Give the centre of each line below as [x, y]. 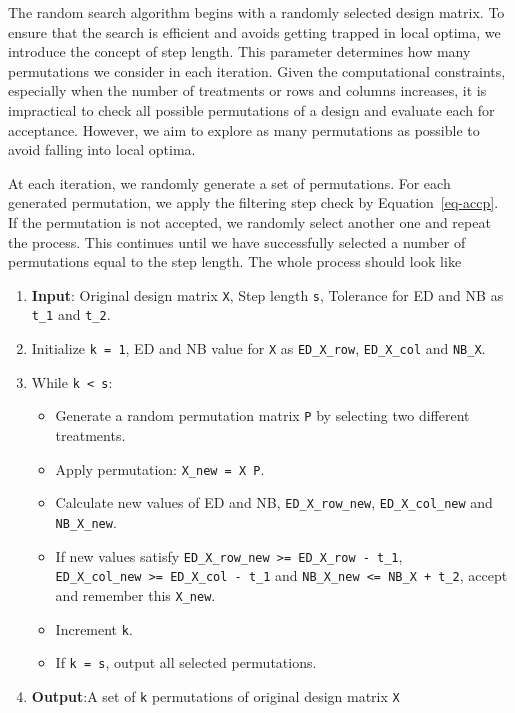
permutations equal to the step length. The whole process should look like [235, 261]
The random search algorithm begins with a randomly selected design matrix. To [256, 12]
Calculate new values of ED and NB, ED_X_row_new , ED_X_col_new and [274, 502]
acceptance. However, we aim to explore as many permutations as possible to [244, 129]
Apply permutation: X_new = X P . [160, 468]
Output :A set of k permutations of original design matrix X [215, 695]
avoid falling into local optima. [102, 149]
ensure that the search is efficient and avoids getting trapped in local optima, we [254, 31]
